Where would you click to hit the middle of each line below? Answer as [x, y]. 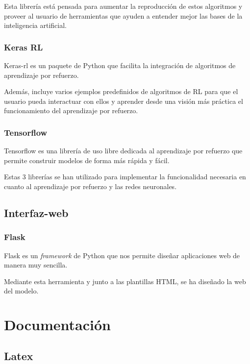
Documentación [57, 325]
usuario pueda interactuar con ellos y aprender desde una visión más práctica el [124, 101]
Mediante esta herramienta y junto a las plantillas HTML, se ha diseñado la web [125, 281]
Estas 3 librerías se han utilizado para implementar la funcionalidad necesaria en [125, 177]
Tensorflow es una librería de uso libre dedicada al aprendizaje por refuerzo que [123, 151]
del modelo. [21, 291]
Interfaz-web [36, 212]
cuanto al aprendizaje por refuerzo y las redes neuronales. [90, 186]
